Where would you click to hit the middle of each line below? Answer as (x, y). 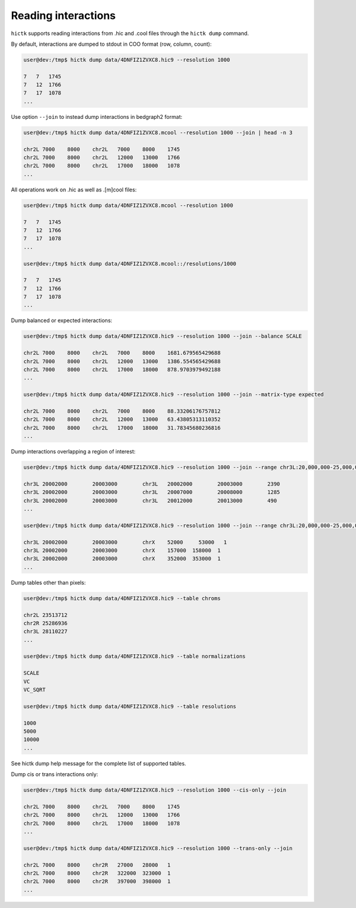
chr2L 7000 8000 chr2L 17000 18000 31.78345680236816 (122, 428)
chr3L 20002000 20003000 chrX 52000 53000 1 (125, 542)
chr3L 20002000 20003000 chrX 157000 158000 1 (122, 550)
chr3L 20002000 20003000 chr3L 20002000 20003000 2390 (152, 484)
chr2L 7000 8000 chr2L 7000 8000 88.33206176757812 (122, 411)
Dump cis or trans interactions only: (55, 774)
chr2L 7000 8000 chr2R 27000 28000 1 (97, 865)
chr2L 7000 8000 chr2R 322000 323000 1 (97, 873)
